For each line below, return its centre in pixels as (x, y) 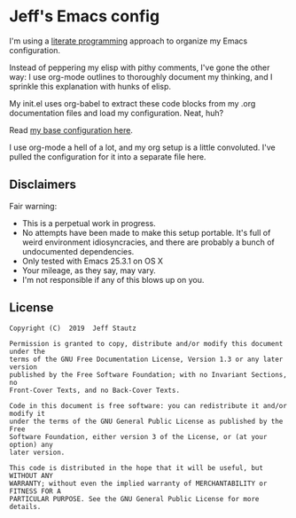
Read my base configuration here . (71, 129)
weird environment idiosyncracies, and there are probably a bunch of (148, 242)
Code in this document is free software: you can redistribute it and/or (148, 405)
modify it (27, 413)
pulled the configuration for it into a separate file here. (108, 156)
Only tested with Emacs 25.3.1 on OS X (93, 261)
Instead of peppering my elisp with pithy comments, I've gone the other (140, 67)
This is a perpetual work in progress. (89, 223)
